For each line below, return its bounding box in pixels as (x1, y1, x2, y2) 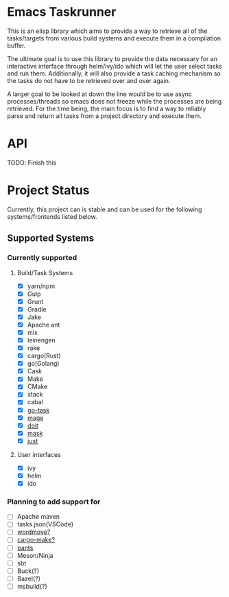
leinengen (27, 336, 56, 344)
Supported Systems (7, 233, 95, 244)
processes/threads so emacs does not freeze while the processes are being (7, 97, 222, 105)
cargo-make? (16, 536, 56, 544)
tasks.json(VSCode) (16, 520, 74, 528)
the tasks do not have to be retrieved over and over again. (7, 76, 171, 84)
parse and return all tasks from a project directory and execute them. (7, 111, 202, 120)
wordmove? (16, 528, 51, 536)
